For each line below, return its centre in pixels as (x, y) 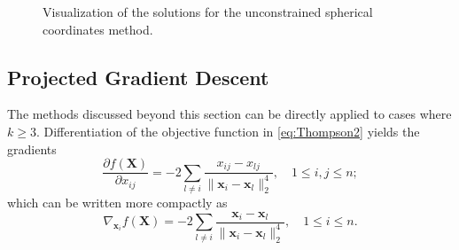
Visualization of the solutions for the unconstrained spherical (208, 12)
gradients (32, 148)
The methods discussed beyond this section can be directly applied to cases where (229, 114)
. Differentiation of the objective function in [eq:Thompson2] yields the (228, 131)
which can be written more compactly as (117, 202)
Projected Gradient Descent (138, 77)
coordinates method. (98, 29)
